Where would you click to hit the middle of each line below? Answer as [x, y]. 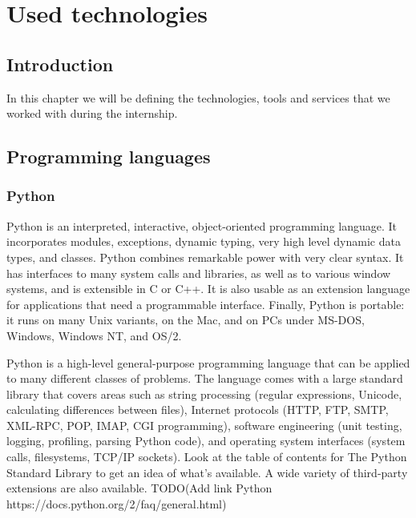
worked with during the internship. [92, 113]
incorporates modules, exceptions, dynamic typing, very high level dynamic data [204, 241]
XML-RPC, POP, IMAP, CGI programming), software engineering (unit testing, [204, 425]
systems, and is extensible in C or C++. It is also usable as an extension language [208, 289]
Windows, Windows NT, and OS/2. [94, 335]
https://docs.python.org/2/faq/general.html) [117, 503]
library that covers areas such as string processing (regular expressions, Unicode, [204, 394]
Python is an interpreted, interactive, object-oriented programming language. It [202, 225]
